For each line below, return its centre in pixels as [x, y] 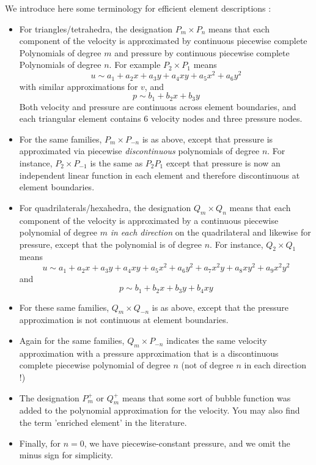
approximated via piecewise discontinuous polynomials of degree [139, 151]
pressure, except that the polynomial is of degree [111, 244]
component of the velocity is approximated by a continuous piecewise [149, 220]
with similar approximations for [79, 86]
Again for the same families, [72, 340]
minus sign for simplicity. [66, 455]
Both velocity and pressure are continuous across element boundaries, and [158, 106]
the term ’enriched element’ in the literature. [103, 422]
